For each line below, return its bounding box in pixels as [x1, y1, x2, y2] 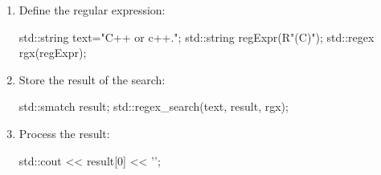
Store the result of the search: [18, 71, 166, 87]
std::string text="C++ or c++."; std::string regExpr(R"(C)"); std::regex [18, 28, 375, 45]
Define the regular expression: [18, 2, 166, 18]
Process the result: [18, 124, 110, 141]
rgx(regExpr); [18, 44, 87, 61]
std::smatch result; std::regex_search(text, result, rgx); [18, 98, 289, 115]
